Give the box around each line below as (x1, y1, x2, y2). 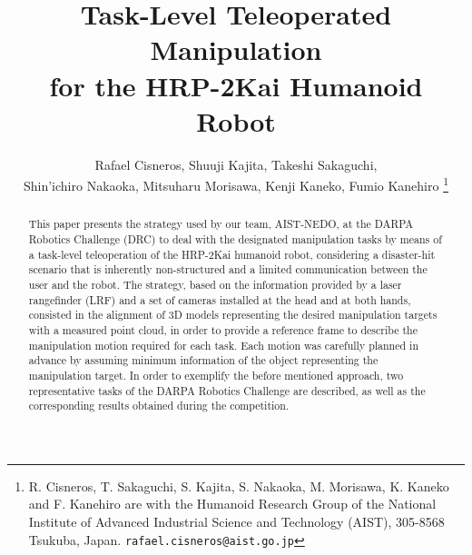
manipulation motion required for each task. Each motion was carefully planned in (28, 337, 418, 352)
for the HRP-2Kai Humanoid (49, 66, 423, 104)
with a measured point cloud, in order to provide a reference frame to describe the (28, 322, 418, 337)
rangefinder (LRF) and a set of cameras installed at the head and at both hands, (28, 292, 411, 307)
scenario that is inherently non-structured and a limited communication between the (28, 262, 428, 277)
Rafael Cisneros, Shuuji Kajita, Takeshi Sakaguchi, (94, 154, 378, 173)
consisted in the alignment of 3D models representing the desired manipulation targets (28, 307, 438, 322)
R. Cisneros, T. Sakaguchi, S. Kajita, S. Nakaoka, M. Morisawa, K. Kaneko (28, 476, 449, 495)
